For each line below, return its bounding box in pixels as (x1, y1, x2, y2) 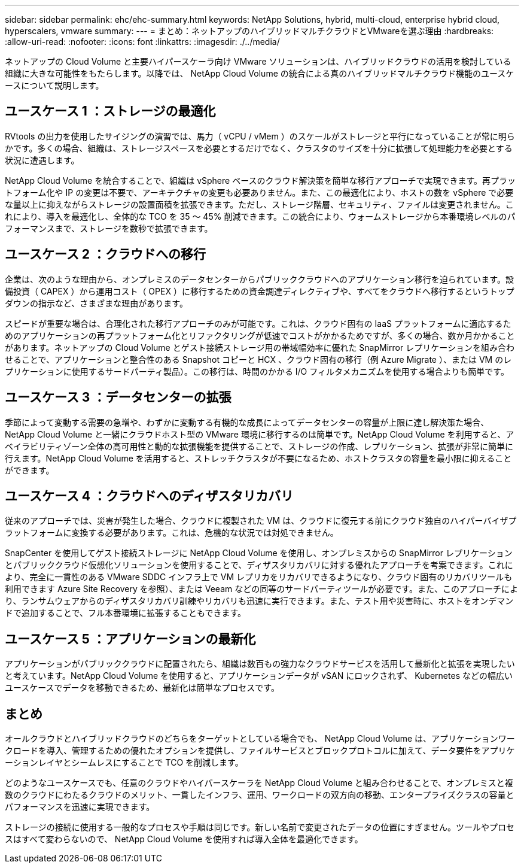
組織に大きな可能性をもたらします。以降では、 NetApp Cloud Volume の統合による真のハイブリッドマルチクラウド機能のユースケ (5, 68, 514, 78)
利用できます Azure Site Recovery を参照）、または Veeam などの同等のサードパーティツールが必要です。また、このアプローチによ (5, 584, 518, 594)
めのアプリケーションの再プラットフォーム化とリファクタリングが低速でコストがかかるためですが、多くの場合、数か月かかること (5, 330, 515, 341)
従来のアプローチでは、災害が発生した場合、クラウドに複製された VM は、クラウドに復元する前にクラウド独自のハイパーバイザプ (5, 515, 517, 526)
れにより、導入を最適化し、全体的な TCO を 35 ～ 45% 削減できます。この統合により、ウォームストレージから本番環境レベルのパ (5, 211, 516, 221)
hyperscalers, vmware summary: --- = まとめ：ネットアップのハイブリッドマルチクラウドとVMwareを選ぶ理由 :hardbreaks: (5, 26, 494, 36)
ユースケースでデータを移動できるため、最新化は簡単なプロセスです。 (5, 682, 279, 693)
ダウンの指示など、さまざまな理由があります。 (5, 298, 188, 308)
